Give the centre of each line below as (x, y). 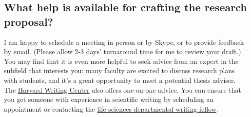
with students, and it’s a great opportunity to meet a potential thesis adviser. (120, 80)
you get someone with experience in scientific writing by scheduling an (109, 99)
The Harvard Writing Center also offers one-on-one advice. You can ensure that (123, 89)
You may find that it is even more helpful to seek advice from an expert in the (121, 61)
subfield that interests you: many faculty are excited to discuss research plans (119, 70)
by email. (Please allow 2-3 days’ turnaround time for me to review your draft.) (123, 51)
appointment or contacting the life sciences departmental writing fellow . (111, 108)
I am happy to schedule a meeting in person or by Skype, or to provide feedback (124, 42)
